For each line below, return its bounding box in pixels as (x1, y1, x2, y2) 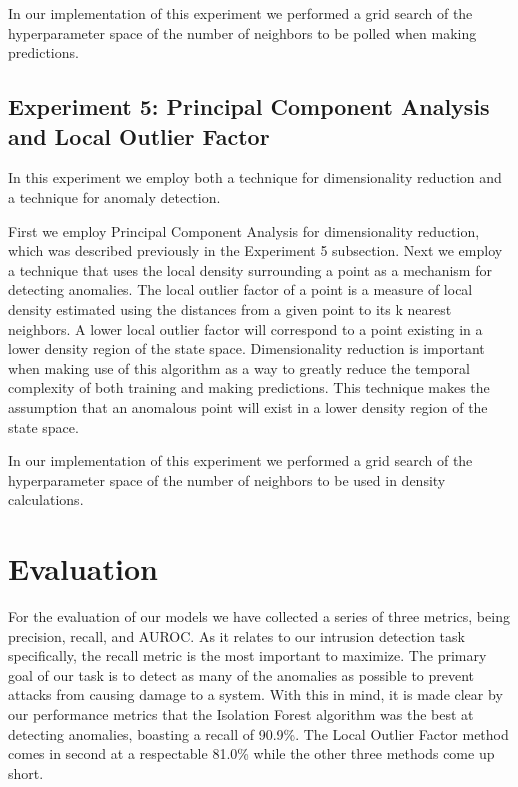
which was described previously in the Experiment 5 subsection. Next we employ (8, 240, 503, 261)
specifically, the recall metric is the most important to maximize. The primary (8, 645, 487, 666)
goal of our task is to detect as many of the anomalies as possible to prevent (8, 664, 475, 685)
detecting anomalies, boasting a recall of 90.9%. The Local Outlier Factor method (8, 723, 509, 744)
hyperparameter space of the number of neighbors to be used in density (8, 469, 446, 490)
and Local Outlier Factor (8, 120, 270, 151)
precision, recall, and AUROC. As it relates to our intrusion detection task (8, 625, 465, 646)
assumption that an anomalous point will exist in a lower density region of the (8, 396, 488, 417)
